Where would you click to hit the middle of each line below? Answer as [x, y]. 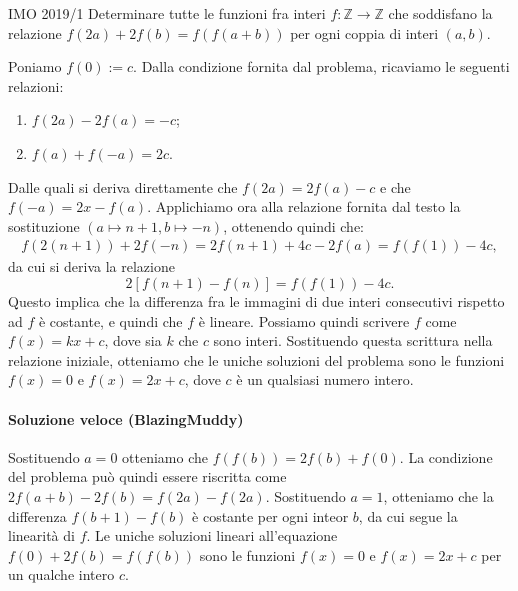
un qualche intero [61, 574]
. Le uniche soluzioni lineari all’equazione [212, 535]
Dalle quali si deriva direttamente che [123, 186]
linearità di [41, 535]
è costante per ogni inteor [270, 515]
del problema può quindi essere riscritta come [147, 476]
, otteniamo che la [438, 495]
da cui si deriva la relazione [91, 266]
